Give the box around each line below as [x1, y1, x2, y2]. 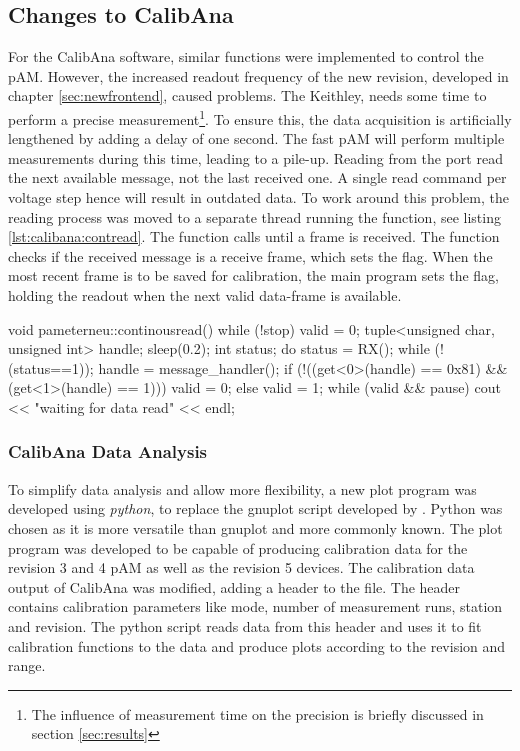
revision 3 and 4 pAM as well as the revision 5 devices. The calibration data [8, 557, 475, 578]
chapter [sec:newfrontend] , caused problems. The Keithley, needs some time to [8, 85, 487, 106]
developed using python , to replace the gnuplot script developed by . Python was [8, 498, 503, 519]
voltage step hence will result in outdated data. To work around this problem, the [8, 187, 509, 208]
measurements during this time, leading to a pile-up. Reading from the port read [8, 147, 503, 168]
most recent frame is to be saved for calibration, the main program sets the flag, [8, 265, 499, 286]
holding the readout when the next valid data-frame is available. [8, 284, 402, 305]
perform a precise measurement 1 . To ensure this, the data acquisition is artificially [8, 105, 512, 129]
